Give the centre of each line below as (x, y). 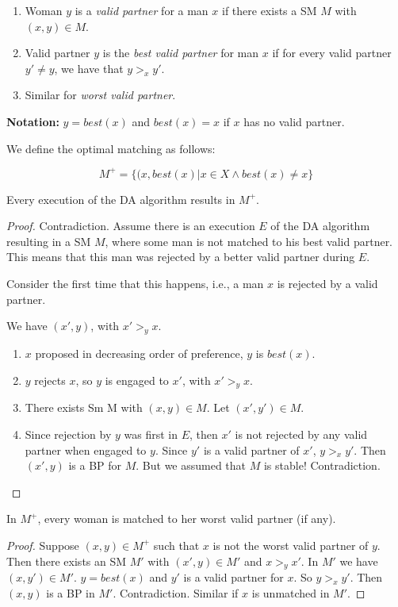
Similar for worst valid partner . (100, 95)
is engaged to (137, 380)
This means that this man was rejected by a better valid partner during (181, 257)
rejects (50, 380)
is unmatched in (291, 592)
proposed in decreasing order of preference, (139, 353)
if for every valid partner (332, 53)
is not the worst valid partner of (291, 545)
